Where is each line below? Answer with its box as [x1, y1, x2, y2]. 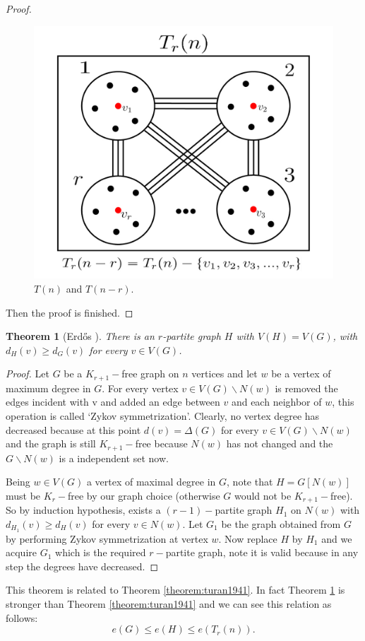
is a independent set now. [59, 450, 169, 465]
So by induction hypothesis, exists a [6, 502, 161, 517]
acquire [6, 545, 37, 560]
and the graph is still [6, 436, 96, 451]
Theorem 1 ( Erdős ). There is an [6, 329, 155, 343]
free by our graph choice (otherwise [67, 488, 220, 502]
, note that [227, 474, 273, 489]
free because [135, 436, 188, 451]
